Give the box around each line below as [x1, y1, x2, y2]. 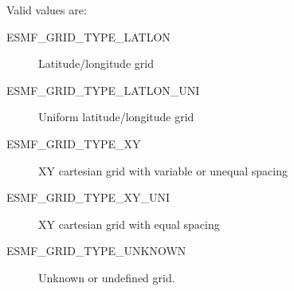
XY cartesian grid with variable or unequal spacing [38, 162, 288, 179]
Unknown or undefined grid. [38, 269, 175, 285]
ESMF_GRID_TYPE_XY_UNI [6, 189, 171, 206]
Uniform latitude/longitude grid [38, 108, 194, 125]
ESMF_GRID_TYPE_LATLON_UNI [6, 81, 200, 98]
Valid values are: [6, 2, 87, 18]
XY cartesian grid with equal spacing [38, 215, 220, 232]
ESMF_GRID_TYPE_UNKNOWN [6, 242, 186, 259]
